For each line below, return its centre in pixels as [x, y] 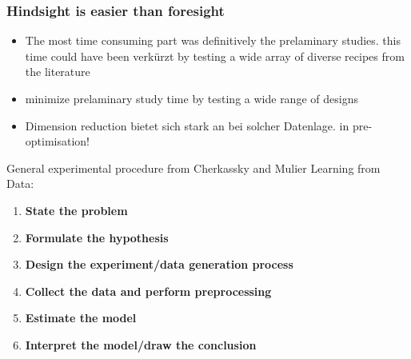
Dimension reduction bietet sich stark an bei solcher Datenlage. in [187, 125]
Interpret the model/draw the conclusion [141, 344]
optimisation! [58, 141]
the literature [58, 72]
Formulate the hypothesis [97, 237]
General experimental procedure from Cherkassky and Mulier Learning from [194, 168]
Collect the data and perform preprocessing [148, 291]
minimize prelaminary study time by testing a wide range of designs [192, 98]
